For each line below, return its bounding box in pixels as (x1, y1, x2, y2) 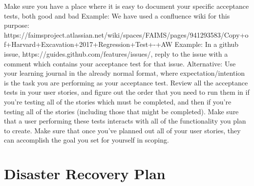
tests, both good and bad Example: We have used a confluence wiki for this (4, 10, 230, 21)
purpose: (4, 20, 29, 30)
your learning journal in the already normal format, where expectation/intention (4, 68, 245, 78)
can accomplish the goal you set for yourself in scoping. (4, 135, 169, 145)
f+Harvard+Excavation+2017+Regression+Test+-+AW (4, 39, 172, 49)
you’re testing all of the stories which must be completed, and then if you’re (4, 96, 232, 106)
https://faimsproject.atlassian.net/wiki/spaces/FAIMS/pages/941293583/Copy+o (4, 29, 249, 40)
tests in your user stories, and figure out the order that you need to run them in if (4, 87, 250, 97)
